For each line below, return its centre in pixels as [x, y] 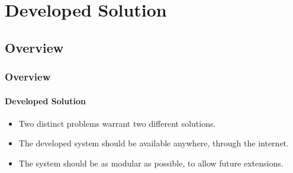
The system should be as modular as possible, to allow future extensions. [151, 163]
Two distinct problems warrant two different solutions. [117, 123]
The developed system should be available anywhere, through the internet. [154, 143]
